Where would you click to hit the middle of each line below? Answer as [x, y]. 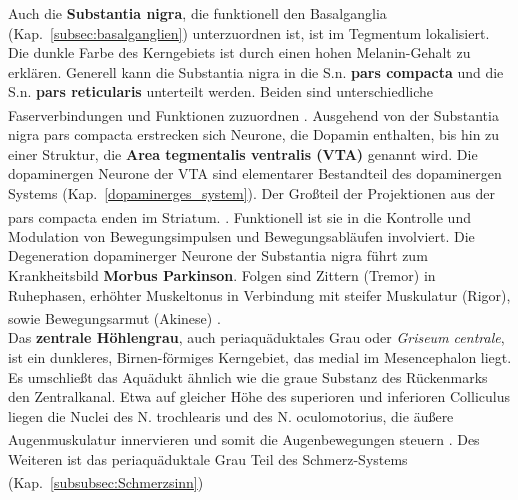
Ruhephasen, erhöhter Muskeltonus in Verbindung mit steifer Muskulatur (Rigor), [259, 294]
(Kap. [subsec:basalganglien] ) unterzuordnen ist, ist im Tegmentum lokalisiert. [249, 32]
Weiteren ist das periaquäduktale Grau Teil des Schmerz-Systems [208, 458]
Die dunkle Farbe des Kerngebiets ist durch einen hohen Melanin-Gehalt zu [239, 52]
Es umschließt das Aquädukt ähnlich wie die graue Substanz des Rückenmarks [248, 376]
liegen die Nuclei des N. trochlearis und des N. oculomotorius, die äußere [231, 415]
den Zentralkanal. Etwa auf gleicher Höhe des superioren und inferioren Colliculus [259, 396]
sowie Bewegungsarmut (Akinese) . [114, 317]
